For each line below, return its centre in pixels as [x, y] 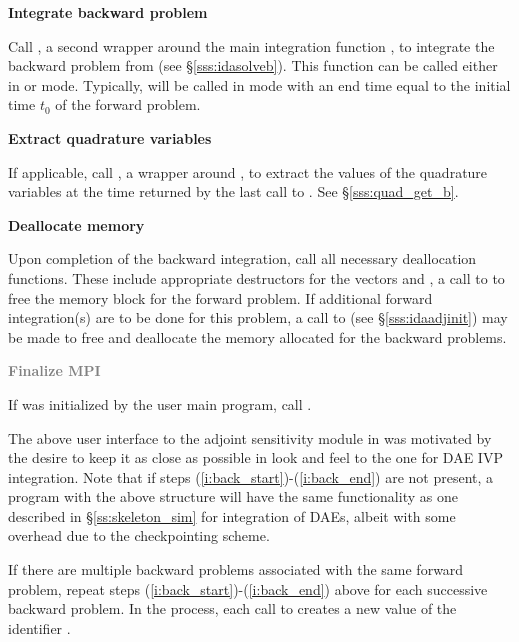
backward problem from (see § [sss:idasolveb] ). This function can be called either [253, 65]
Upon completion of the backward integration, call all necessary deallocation [242, 258]
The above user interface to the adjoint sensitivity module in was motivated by [250, 437]
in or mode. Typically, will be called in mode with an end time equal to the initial [259, 84]
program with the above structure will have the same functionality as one [233, 496]
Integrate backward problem [108, 12]
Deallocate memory [76, 224]
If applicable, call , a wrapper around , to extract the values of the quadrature [248, 171]
